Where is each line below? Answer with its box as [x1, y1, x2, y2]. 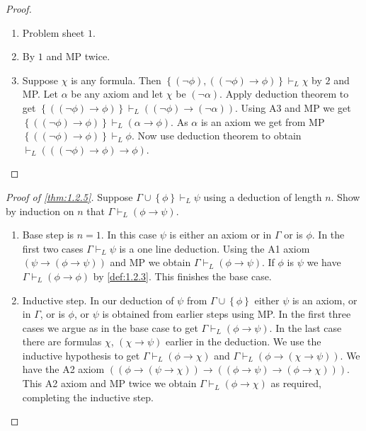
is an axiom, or [292, 292, 358, 307]
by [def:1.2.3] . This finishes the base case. [93, 268, 272, 283]
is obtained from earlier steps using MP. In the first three [102, 306, 351, 321]
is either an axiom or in [169, 227, 272, 242]
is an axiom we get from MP [200, 114, 325, 129]
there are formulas [22, 334, 102, 349]
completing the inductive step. [22, 389, 154, 404]
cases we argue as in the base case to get [22, 320, 198, 335]
